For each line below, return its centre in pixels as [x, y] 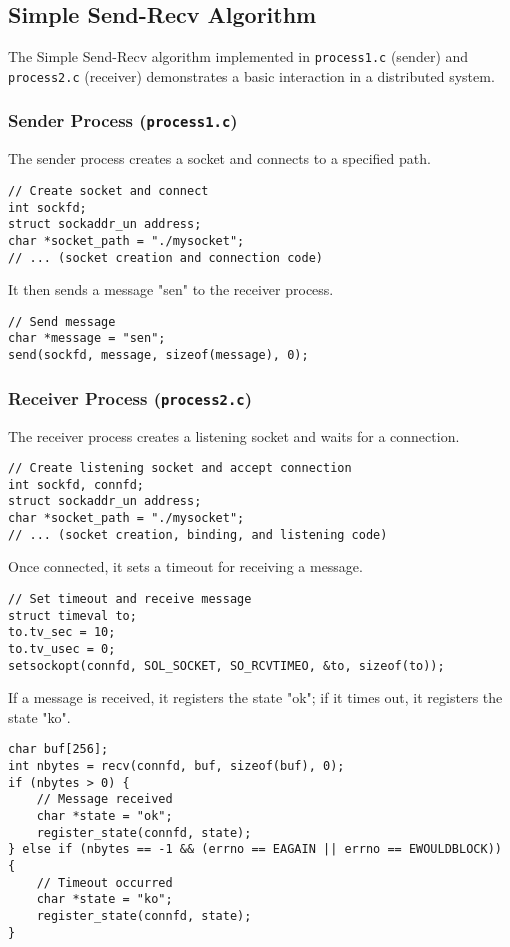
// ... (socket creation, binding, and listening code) [198, 534]
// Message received [104, 799]
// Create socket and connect [108, 190]
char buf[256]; [58, 749]
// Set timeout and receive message [130, 598]
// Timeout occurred [104, 882]
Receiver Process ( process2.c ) [130, 397]
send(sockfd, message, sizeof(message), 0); [158, 355]
